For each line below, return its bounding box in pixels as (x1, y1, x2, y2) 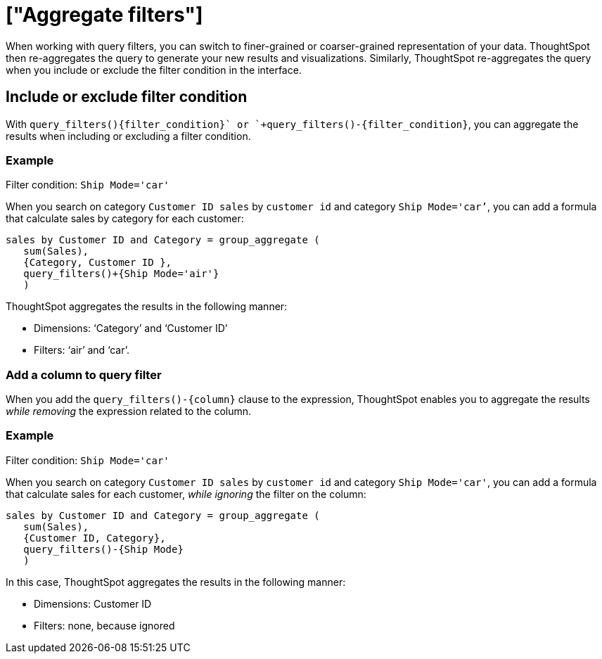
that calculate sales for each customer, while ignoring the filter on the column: (6, 487, 366, 500)
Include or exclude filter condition (6, 88, 248, 106)
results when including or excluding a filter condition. (6, 129, 251, 142)
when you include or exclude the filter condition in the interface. (6, 63, 302, 76)
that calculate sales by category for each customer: (6, 212, 244, 225)
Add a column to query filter (6, 367, 162, 382)
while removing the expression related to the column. (6, 405, 252, 418)
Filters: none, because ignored (34, 619, 175, 632)
